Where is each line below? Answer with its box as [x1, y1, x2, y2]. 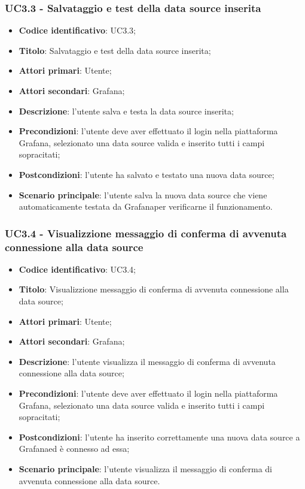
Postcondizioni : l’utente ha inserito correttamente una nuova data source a [19, 430, 300, 443]
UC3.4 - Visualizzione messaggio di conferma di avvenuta [5, 225, 287, 240]
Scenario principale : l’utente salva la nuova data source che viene [19, 188, 267, 201]
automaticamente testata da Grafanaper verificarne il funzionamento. [19, 200, 273, 213]
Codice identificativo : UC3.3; [19, 24, 136, 37]
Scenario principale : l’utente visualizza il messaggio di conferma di [19, 463, 272, 475]
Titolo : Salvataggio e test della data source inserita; [19, 44, 211, 56]
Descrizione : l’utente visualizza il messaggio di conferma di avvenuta [19, 355, 276, 367]
